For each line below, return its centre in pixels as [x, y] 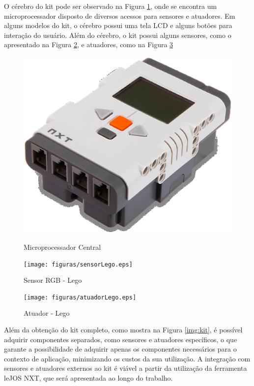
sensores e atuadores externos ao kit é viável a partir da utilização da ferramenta [126, 368]
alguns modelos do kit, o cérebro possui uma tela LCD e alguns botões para [118, 25]
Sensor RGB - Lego [53, 280]
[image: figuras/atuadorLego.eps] [80, 297]
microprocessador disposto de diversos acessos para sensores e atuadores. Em [120, 15]
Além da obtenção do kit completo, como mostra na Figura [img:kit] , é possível [123, 330]
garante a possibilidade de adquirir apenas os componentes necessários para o [120, 349]
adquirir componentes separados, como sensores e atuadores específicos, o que [121, 339]
